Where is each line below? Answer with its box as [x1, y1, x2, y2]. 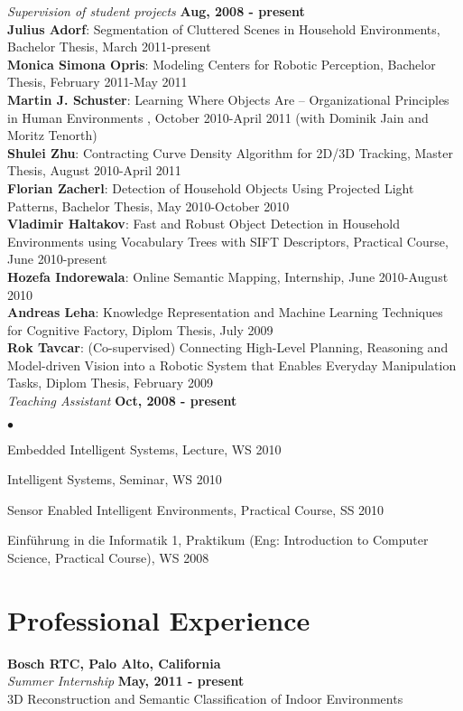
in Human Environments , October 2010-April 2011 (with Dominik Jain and [7, 108, 429, 126]
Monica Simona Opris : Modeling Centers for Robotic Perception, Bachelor [7, 54, 436, 73]
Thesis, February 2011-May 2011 [7, 72, 188, 91]
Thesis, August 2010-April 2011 [7, 161, 181, 180]
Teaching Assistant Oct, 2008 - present [7, 391, 237, 410]
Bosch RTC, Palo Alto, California [7, 653, 221, 672]
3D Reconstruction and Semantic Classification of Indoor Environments [7, 688, 403, 707]
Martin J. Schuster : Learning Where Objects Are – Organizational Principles [7, 89, 449, 108]
